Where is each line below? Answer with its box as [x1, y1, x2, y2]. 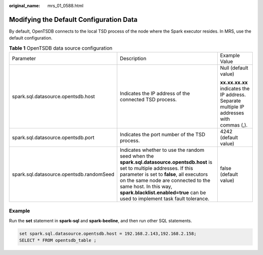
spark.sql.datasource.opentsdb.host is [119, 159, 213, 165]
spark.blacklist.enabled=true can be [119, 189, 207, 196]
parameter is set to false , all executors [119, 171, 208, 178]
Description [119, 55, 147, 62]
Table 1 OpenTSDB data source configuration [9, 44, 113, 51]
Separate [220, 97, 241, 104]
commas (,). [220, 122, 248, 128]
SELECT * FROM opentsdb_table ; [19, 237, 97, 243]
